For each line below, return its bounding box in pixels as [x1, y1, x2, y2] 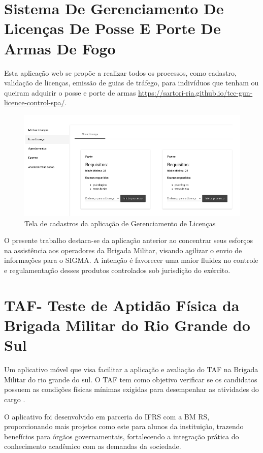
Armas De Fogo [4, 38, 116, 58]
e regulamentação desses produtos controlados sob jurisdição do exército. [4, 265, 231, 276]
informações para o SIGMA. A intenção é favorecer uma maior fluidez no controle [4, 255, 258, 265]
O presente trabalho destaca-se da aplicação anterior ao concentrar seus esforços [4, 235, 253, 246]
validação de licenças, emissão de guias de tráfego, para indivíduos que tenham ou [4, 77, 259, 88]
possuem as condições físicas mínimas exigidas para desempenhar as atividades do [4, 384, 259, 395]
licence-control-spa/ [4, 97, 65, 108]
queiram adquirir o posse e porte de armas [4, 87, 136, 98]
